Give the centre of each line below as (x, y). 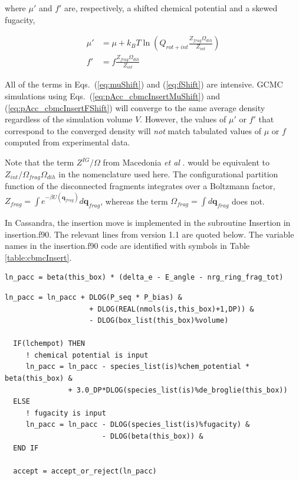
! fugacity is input (66, 413)
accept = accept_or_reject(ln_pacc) (85, 471)
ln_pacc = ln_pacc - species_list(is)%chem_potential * (138, 367)
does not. (248, 201)
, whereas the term (134, 201)
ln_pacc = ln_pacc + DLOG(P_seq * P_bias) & (93, 297)
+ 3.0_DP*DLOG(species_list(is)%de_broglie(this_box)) (178, 390)
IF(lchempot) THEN (49, 344)
